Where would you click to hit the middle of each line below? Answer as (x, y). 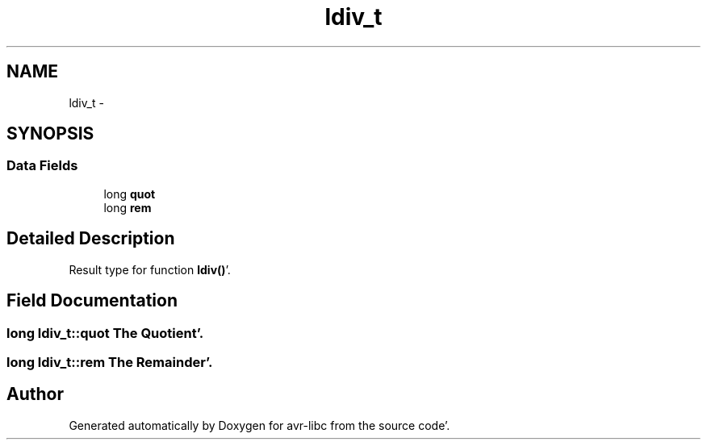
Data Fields (42, 166)
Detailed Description (91, 239)
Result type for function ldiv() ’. (150, 269)
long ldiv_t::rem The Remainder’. (110, 362)
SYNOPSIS (50, 134)
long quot (130, 194)
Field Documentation (92, 301)
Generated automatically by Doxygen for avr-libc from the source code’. (259, 425)
